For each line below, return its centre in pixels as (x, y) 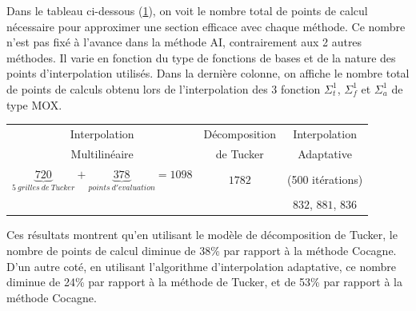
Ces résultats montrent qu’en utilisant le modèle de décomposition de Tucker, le (202, 235)
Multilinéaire (102, 153)
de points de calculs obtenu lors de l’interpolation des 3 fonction (164, 88)
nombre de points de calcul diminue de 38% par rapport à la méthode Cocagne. (202, 250)
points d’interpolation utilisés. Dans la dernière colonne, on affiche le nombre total (208, 73)
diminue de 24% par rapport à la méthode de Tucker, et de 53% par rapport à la (204, 282)
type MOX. (34, 104)
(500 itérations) (325, 179)
